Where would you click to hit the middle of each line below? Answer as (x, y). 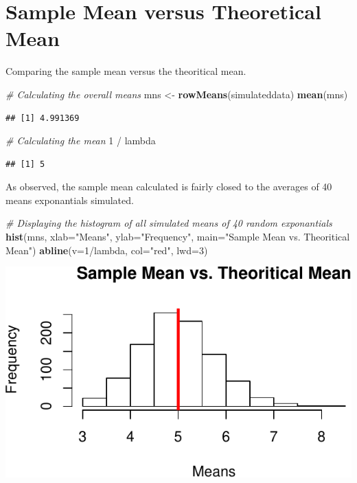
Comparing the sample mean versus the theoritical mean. (126, 71)
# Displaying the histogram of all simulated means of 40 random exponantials (169, 223)
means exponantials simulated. (70, 200)
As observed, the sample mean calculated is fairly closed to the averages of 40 (169, 187)
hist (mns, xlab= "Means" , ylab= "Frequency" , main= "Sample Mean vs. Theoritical (178, 237)
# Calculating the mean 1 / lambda (81, 141)
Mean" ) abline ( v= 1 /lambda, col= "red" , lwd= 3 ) (107, 250)
